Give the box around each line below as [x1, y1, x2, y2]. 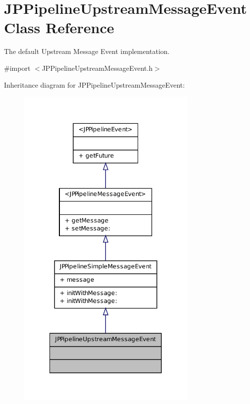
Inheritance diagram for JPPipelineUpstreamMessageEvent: [4, 79, 185, 90]
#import [4, 62, 31, 73]
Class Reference [4, 17, 114, 38]
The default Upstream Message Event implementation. [4, 46, 170, 56]
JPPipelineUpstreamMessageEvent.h [42, 62, 153, 73]
